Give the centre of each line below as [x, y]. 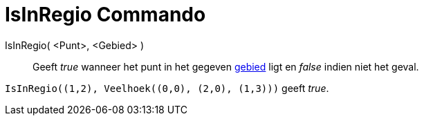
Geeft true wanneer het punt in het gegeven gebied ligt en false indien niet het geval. [226, 66]
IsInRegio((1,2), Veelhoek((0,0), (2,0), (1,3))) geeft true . [167, 88]
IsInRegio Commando [105, 15]
